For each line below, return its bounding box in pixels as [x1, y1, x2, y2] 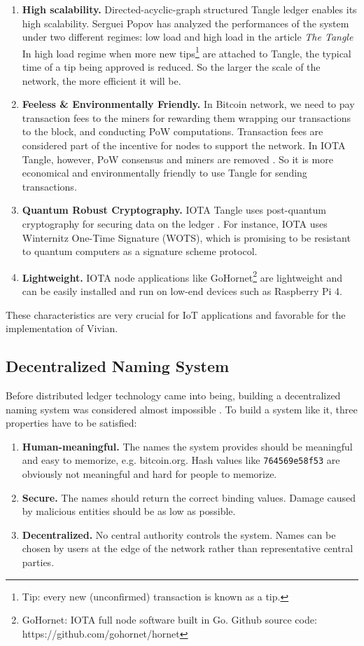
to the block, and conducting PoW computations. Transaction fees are [22, 124, 323, 139]
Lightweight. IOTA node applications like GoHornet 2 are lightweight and [22, 268, 343, 284]
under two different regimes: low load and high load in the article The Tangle [22, 29, 353, 44]
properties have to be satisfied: [6, 415, 137, 430]
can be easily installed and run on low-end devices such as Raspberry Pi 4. [22, 284, 342, 298]
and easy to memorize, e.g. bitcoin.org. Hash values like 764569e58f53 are [22, 453, 340, 467]
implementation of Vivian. [6, 321, 118, 336]
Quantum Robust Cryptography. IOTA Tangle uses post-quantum [22, 202, 326, 217]
